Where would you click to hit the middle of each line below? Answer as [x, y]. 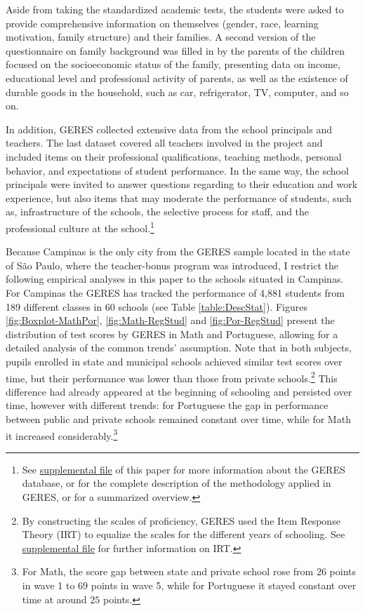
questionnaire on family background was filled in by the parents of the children [175, 50]
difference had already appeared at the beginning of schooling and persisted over [179, 391]
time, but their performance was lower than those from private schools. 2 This [172, 377]
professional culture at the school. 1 [80, 227]
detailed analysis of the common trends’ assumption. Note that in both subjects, [179, 348]
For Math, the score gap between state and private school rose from [168, 571]
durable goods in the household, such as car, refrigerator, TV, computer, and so [177, 92]
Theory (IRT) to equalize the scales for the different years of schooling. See [184, 534]
